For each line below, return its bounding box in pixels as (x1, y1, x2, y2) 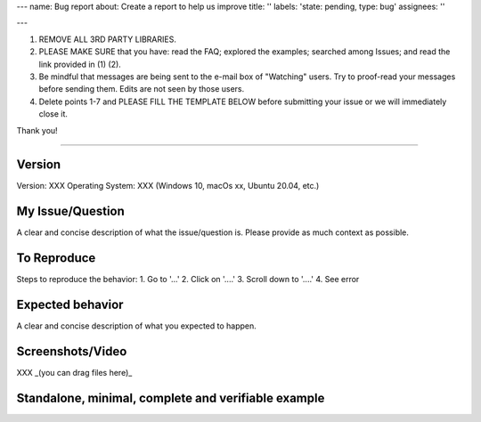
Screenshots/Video (16, 344, 127, 359)
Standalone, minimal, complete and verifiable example (16, 390, 325, 405)
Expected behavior (16, 297, 124, 312)
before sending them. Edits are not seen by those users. (38, 84, 245, 94)
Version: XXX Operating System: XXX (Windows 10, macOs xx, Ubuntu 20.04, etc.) (16, 181, 320, 191)
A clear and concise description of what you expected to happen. (16, 321, 257, 331)
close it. (38, 109, 69, 119)
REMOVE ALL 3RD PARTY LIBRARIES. (38, 34, 177, 45)
